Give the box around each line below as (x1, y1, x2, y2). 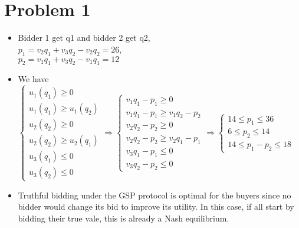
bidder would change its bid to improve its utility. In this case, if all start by (18, 200, 294, 213)
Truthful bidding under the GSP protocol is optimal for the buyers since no (18, 188, 291, 201)
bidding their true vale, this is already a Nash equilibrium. (18, 211, 229, 224)
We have (18, 73, 49, 85)
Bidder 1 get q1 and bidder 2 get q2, (18, 31, 150, 44)
